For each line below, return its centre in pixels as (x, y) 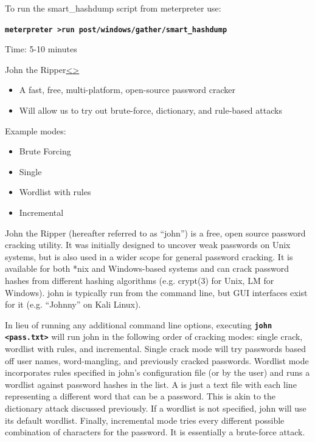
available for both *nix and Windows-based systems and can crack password (147, 268)
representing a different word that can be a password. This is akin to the (140, 396)
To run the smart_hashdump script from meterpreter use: (113, 8)
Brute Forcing (45, 151)
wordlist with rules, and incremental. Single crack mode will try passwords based (155, 349)
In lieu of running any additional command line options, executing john (139, 324)
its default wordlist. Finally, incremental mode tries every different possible (145, 420)
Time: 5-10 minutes (41, 49)
